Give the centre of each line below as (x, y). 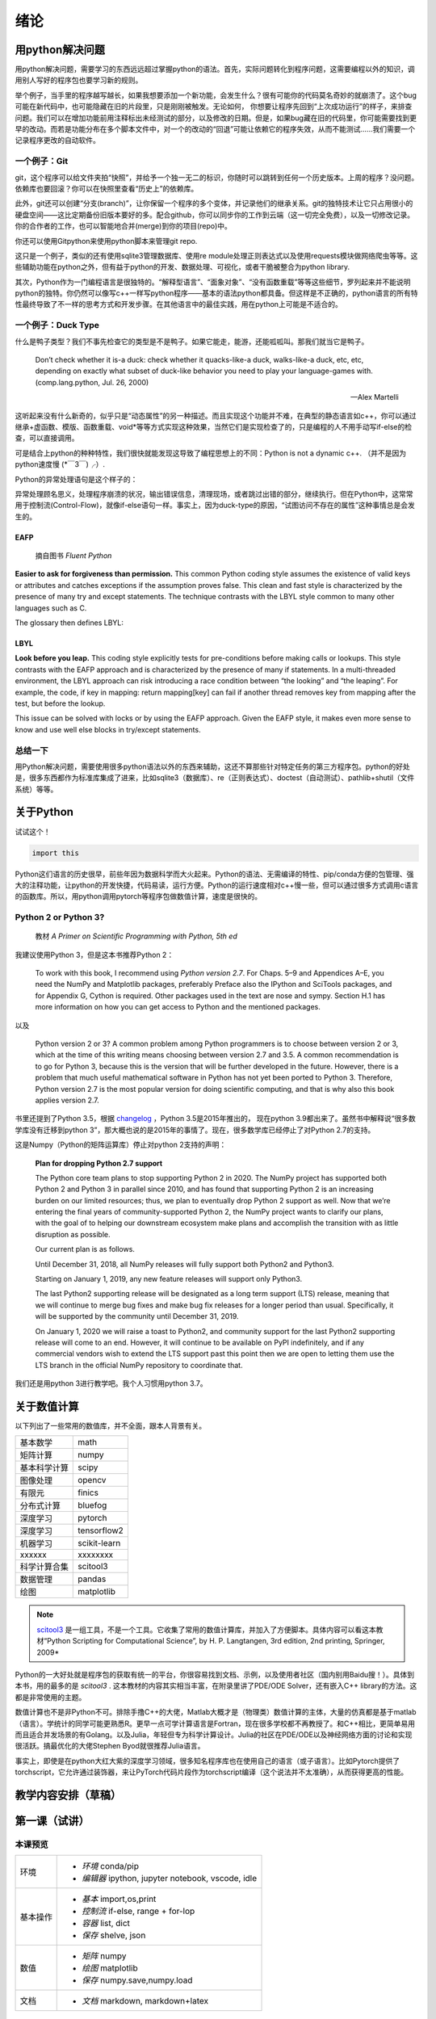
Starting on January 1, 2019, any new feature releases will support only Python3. (169, 1279)
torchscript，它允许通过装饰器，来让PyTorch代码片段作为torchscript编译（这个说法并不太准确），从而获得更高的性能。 (211, 1772)
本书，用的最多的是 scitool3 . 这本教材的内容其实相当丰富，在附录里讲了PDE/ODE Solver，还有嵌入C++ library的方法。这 (216, 1686)
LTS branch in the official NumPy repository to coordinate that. (139, 1365)
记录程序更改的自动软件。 (57, 141)
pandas (92, 1579)
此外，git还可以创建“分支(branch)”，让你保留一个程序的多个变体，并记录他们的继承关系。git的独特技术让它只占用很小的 (214, 204)
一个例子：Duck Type (57, 325)
